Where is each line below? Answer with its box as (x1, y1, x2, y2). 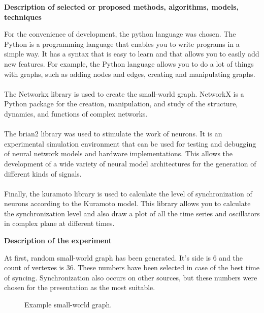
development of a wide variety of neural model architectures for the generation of (4, 158, 256, 168)
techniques (4, 11, 42, 22)
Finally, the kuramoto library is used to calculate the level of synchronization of (4, 188, 252, 198)
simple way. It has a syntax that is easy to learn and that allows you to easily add (4, 48, 259, 59)
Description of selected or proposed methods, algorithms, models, (4, 2, 239, 12)
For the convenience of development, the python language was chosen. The (4, 29, 236, 39)
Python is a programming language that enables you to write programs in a (4, 38, 240, 49)
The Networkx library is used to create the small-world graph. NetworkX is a (4, 88, 244, 99)
